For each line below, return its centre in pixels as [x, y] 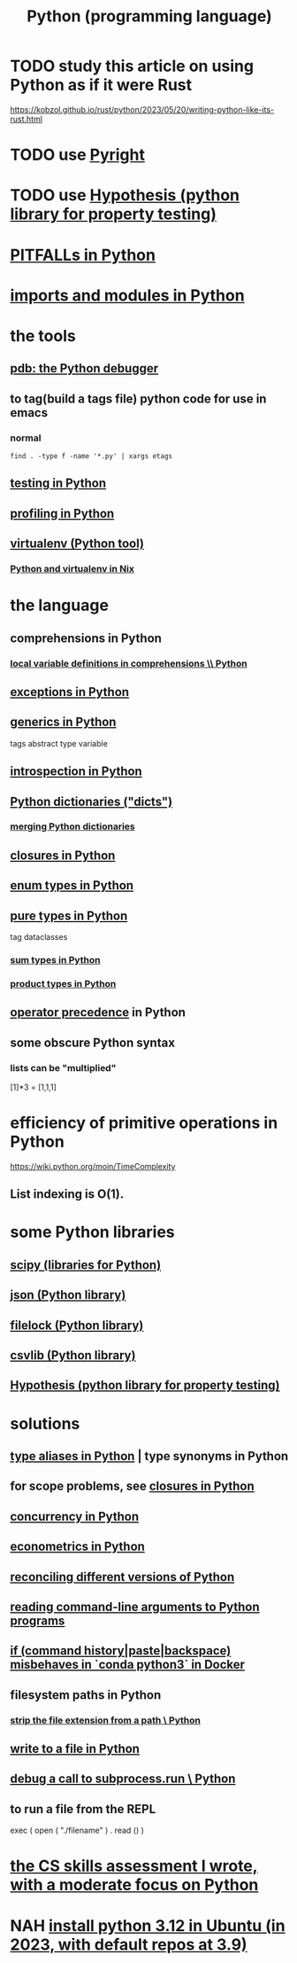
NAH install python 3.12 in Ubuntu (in [148, 1925]
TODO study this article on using [132, 66]
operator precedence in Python [98, 1013]
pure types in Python [69, 915]
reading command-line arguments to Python [135, 1607]
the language [60, 606]
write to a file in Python [75, 1749]
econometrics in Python [77, 1547]
